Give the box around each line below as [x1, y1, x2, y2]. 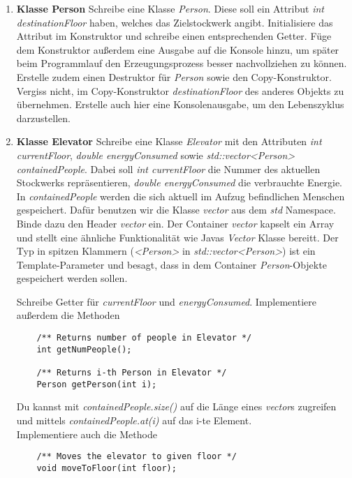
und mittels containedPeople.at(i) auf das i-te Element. [16, 412, 252, 427]
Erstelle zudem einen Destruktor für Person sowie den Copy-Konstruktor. [16, 69, 332, 84]
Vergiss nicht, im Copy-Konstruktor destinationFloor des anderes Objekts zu [16, 83, 344, 98]
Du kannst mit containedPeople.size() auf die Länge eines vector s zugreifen [16, 399, 337, 414]
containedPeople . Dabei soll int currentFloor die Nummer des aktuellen [16, 161, 321, 176]
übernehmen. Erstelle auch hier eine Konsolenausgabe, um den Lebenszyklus [16, 97, 344, 112]
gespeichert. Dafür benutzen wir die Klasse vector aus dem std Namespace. [16, 202, 336, 217]
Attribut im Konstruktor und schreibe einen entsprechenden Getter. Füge [16, 29, 332, 43]
